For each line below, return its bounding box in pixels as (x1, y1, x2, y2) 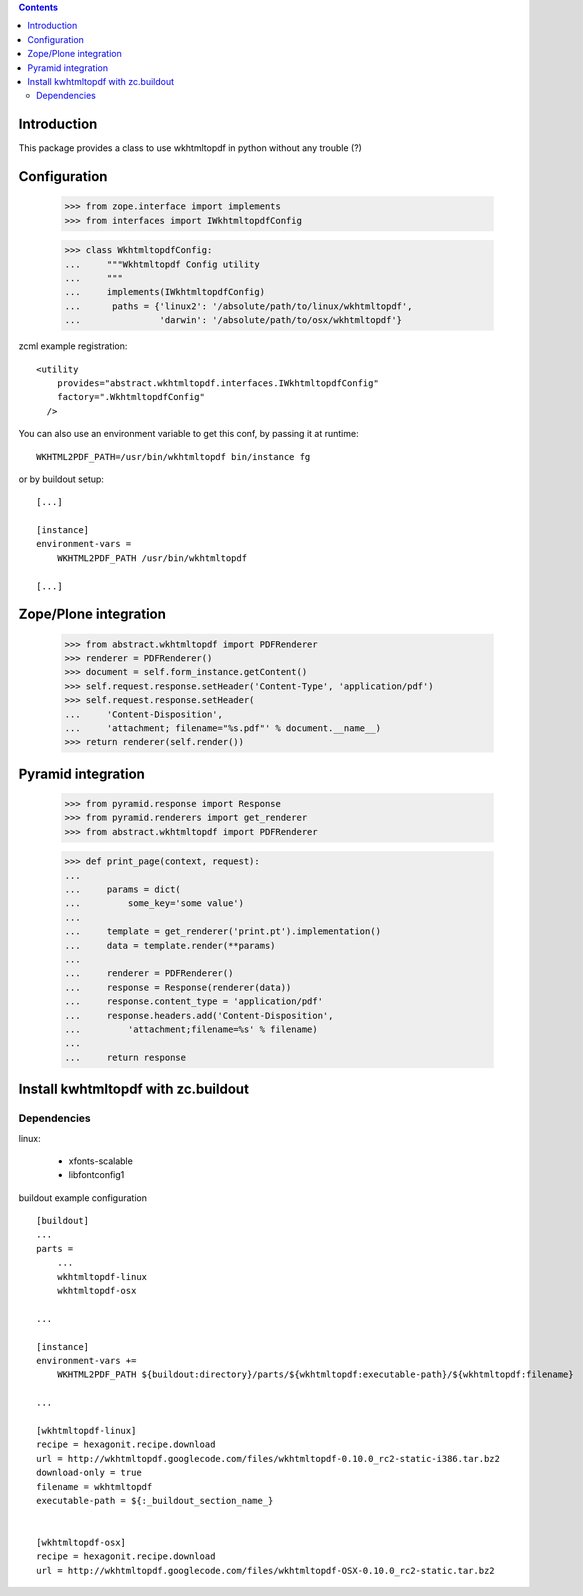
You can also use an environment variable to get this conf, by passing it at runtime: (18, 428, 359, 440)
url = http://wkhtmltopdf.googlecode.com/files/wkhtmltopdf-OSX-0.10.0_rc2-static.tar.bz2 (36, 1565, 495, 1576)
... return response (64, 1051, 187, 1063)
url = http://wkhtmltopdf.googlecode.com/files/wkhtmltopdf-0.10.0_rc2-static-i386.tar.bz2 (36, 1453, 500, 1464)
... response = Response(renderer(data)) (64, 981, 292, 993)
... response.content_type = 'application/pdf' (64, 996, 324, 1007)
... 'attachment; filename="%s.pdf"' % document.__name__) (64, 722, 382, 734)
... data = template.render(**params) (64, 940, 276, 951)
